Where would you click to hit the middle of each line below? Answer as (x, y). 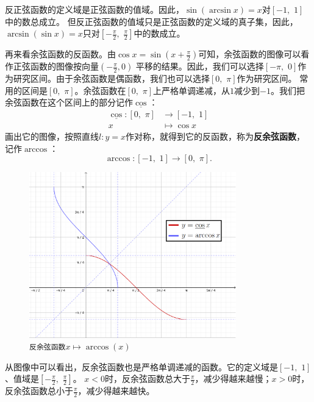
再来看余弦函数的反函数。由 (60, 54)
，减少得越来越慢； (233, 379)
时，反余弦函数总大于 (147, 379)
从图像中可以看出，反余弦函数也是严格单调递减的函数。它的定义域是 (141, 366)
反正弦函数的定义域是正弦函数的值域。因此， (95, 9)
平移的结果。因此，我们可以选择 (200, 66)
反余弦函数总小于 (39, 391)
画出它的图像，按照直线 (52, 136)
